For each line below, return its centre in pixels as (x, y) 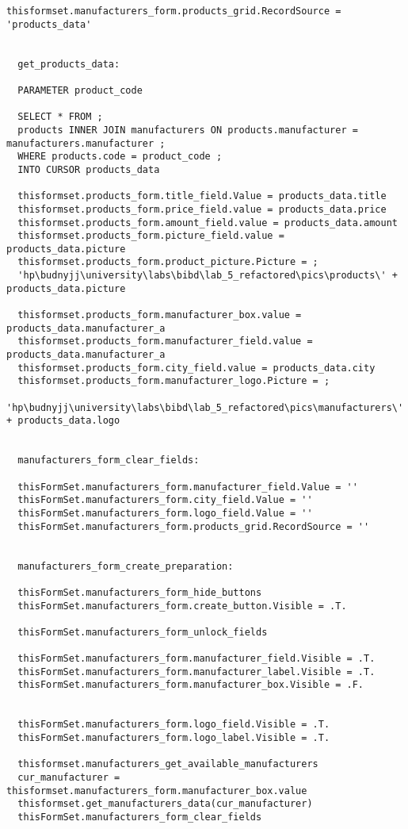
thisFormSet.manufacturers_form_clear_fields (140, 817)
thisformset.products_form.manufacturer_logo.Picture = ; (174, 381)
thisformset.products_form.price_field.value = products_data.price (202, 209)
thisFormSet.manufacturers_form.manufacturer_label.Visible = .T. (196, 672)
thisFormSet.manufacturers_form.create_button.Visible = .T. (182, 606)
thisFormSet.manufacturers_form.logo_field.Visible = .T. (174, 725)
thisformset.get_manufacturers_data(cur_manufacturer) (165, 804)
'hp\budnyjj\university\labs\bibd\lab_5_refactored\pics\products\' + (208, 276)
